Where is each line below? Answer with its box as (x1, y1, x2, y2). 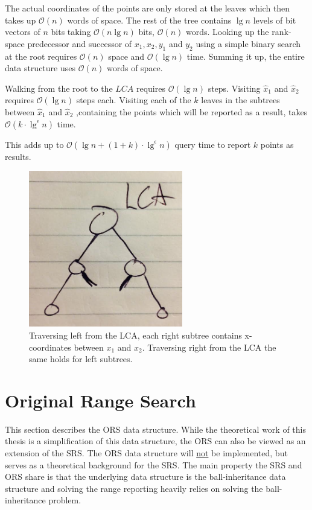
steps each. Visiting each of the (76, 94, 191, 106)
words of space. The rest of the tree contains (67, 13, 232, 26)
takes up (5, 13, 36, 26)
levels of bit (253, 13, 296, 26)
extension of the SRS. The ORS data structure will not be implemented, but (5, 447, 288, 459)
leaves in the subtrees (201, 94, 280, 106)
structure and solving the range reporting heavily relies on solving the (5, 482, 263, 494)
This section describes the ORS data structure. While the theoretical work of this (5, 422, 306, 435)
